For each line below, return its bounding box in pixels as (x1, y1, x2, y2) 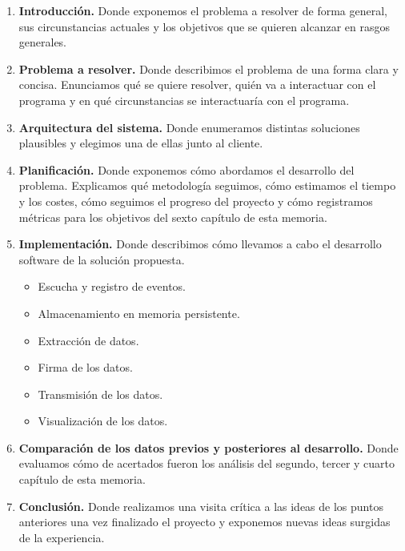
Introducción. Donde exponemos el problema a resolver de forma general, (18, 2, 387, 18)
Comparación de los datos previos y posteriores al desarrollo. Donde (18, 439, 399, 456)
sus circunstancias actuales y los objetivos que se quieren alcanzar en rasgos (18, 18, 391, 34)
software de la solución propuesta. (18, 251, 185, 267)
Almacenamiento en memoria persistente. (38, 304, 240, 321)
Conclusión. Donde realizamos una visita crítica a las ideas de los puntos (18, 497, 383, 514)
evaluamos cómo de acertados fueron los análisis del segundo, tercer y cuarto (18, 455, 395, 472)
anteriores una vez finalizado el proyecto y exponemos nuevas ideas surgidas (18, 513, 391, 530)
